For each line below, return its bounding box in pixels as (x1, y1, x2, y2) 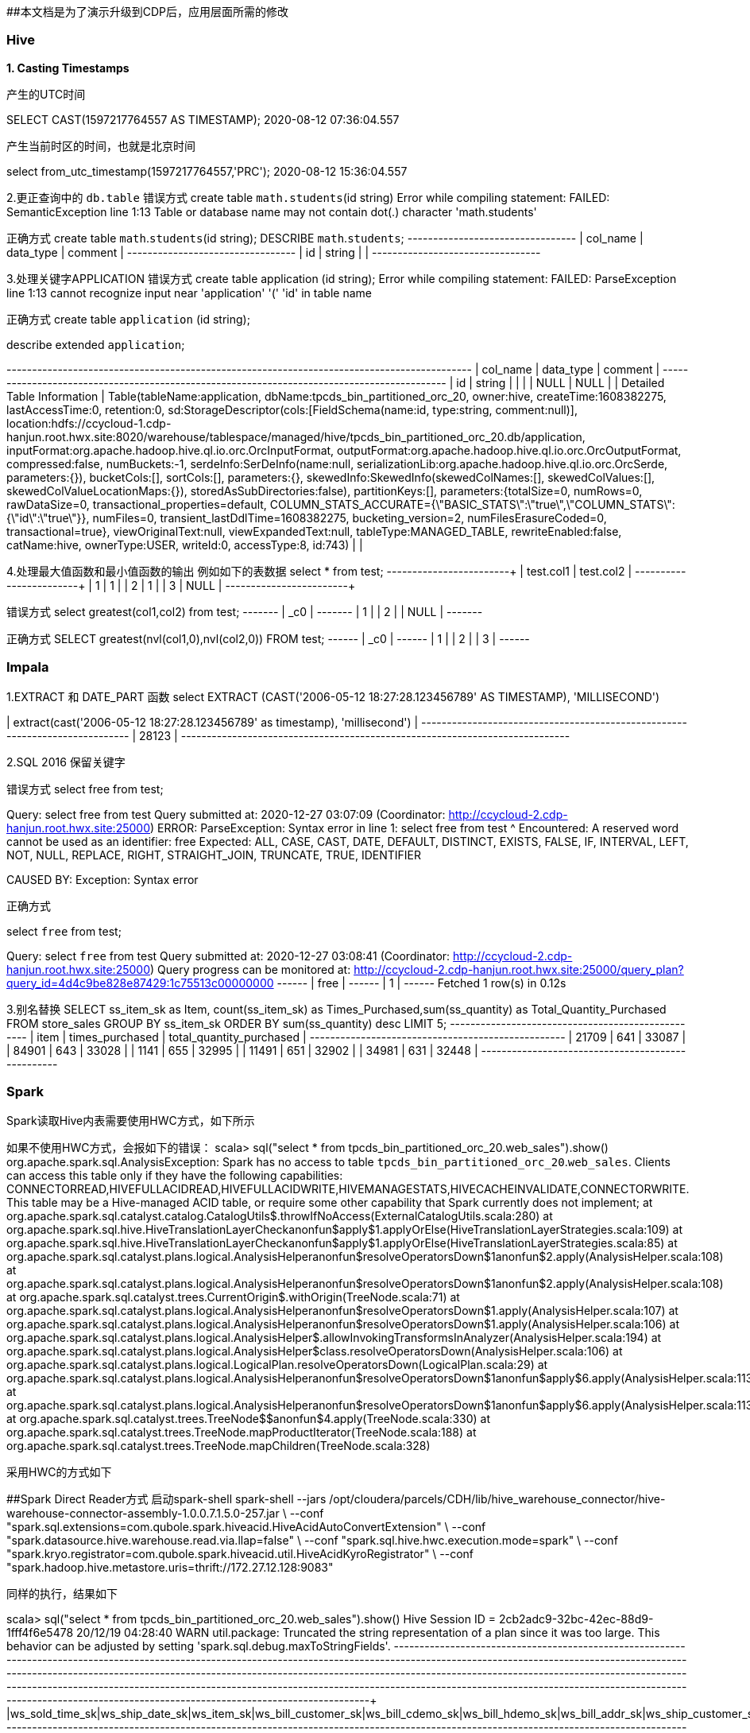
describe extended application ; (6, 337, 185, 351)
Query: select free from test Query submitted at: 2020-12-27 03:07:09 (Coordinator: (6, 807, 446, 821)
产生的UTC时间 (6, 87, 86, 101)
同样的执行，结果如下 (6, 1587, 118, 1601)
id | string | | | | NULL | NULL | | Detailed (456, 375, 665, 390)
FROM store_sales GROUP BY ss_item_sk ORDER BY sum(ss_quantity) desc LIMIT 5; (6, 1016, 447, 1030)
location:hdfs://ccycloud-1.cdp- (6, 416, 172, 430)
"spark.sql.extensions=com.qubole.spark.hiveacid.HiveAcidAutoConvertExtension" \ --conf (6, 1520, 486, 1534)
